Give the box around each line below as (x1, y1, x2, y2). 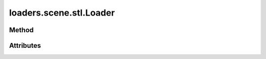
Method (9, 26, 34, 34)
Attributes (9, 41, 41, 50)
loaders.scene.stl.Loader (9, 7, 115, 18)
